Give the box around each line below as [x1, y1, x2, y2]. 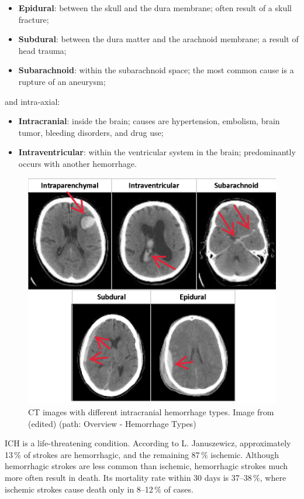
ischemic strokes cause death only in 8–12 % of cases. [5, 483, 194, 495]
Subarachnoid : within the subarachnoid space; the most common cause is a [18, 64, 294, 76]
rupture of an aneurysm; [18, 75, 106, 87]
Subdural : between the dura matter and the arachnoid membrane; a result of [18, 33, 299, 45]
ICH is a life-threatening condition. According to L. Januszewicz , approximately [5, 437, 291, 449]
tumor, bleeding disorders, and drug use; [18, 126, 164, 138]
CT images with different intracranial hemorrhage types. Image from [28, 405, 274, 418]
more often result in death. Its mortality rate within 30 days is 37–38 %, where [5, 471, 286, 483]
